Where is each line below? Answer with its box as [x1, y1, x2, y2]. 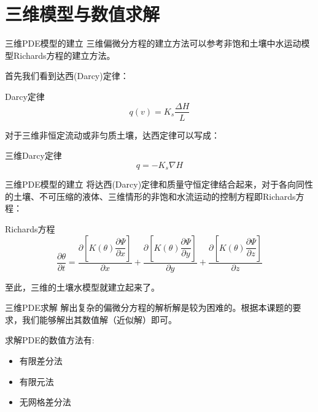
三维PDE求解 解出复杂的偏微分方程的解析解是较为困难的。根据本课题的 [5, 301, 293, 314]
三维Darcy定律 [5, 149, 62, 162]
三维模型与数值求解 [5, 1, 160, 26]
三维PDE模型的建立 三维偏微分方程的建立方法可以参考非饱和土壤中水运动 [5, 37, 301, 50]
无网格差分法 [19, 395, 71, 408]
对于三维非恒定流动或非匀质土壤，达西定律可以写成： [5, 128, 220, 141]
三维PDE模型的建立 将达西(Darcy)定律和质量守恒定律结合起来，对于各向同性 [5, 178, 314, 191]
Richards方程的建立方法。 [13, 48, 115, 61]
